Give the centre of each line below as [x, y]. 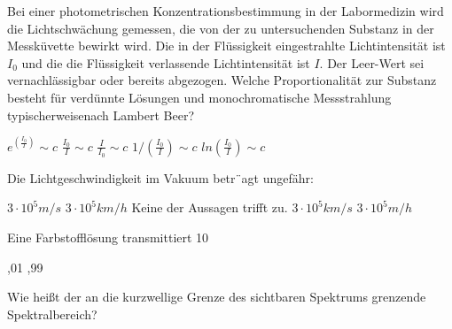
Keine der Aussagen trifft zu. [210, 207]
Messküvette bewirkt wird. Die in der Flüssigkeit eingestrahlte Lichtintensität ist [226, 46]
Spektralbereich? [52, 314]
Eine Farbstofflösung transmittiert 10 [108, 237]
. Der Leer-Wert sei [372, 62]
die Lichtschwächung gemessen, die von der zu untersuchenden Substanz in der [221, 28]
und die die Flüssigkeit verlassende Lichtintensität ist [166, 62]
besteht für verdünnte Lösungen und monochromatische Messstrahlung [199, 97]
